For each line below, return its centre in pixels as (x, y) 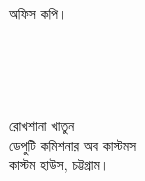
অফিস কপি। (38, 13)
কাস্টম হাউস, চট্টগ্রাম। (59, 164)
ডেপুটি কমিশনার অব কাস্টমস (73, 144)
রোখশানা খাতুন (42, 124)
